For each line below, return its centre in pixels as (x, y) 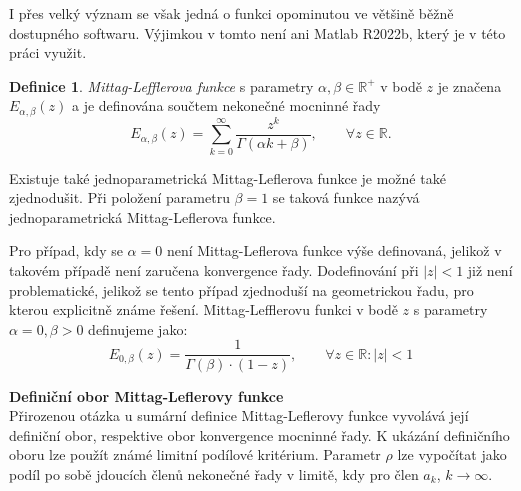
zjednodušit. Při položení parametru (119, 197)
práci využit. (48, 52)
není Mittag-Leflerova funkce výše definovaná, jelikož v (334, 250)
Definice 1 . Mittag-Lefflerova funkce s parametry (161, 85)
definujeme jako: (138, 328)
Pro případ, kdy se (66, 250)
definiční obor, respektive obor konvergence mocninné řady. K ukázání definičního (259, 434)
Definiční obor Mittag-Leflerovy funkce (146, 395)
